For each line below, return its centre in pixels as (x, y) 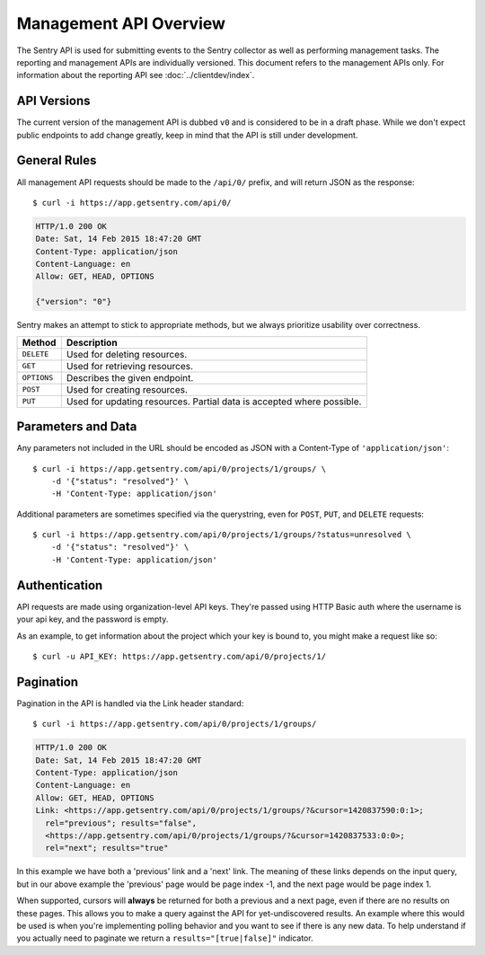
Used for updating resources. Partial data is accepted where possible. (214, 402)
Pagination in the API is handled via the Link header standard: (130, 703)
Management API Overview (121, 23)
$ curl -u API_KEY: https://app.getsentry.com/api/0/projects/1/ (180, 656)
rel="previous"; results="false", (121, 823)
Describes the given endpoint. (130, 377)
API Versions (53, 101)
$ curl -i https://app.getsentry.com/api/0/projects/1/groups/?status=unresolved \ (222, 535)
